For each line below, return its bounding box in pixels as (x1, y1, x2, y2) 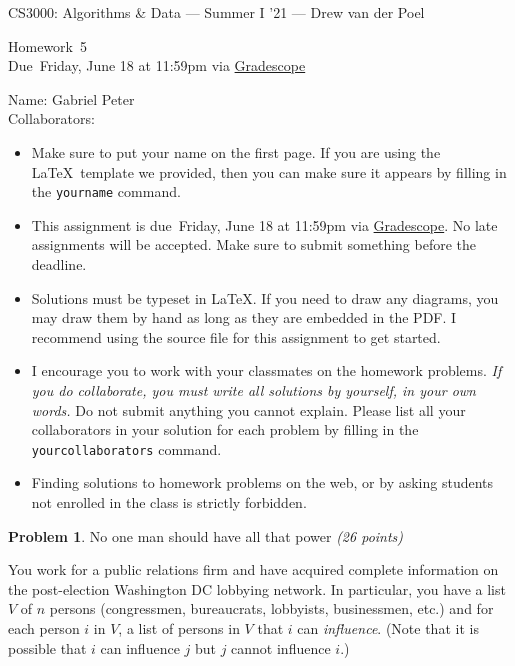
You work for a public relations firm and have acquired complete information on (8, 559, 499, 580)
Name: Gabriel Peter (8, 88, 135, 109)
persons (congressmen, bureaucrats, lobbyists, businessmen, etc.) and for (49, 598, 494, 619)
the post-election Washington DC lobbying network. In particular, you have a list (8, 578, 506, 599)
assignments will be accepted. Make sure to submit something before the (31, 234, 477, 255)
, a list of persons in (118, 617, 240, 638)
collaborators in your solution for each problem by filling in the (31, 419, 419, 440)
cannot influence (231, 637, 331, 658)
